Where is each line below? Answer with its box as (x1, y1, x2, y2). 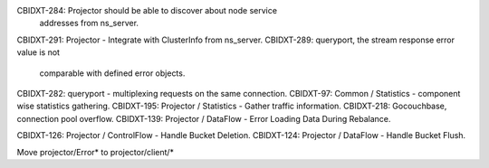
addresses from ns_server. (39, 18, 139, 29)
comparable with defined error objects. (39, 68, 186, 79)
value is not (16, 47, 61, 58)
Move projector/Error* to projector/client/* (16, 146, 175, 157)
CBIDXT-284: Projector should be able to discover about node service (16, 5, 278, 15)
